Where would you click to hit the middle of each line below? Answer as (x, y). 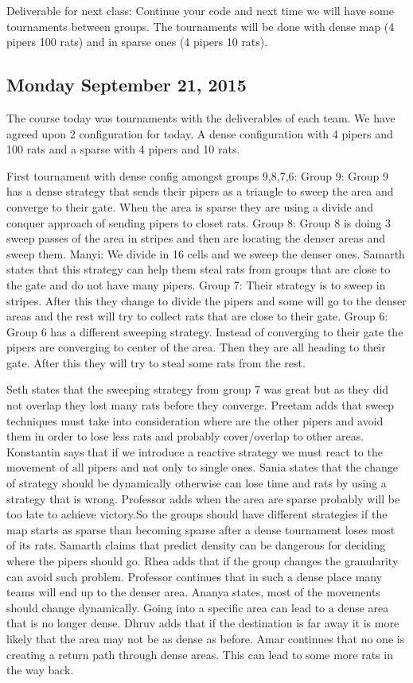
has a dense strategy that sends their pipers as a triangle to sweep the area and (200, 191)
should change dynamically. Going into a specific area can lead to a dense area (198, 607)
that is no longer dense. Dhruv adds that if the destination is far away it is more (203, 623)
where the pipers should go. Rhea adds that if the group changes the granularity (203, 561)
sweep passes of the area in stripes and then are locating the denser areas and (196, 238)
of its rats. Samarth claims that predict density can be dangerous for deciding (196, 545)
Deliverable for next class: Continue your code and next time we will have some (200, 10)
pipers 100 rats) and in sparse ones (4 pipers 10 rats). (137, 42)
